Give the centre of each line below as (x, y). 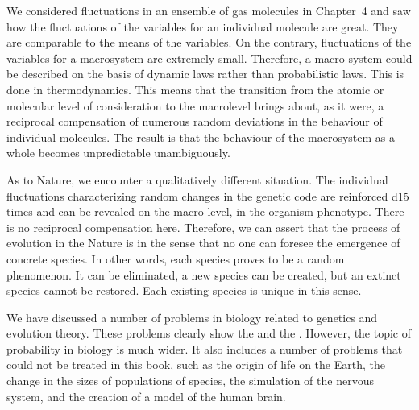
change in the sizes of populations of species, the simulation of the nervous (190, 381)
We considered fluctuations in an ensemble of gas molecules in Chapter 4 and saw (209, 10)
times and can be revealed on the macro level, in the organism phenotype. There (205, 211)
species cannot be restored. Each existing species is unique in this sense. (184, 290)
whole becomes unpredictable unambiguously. (118, 153)
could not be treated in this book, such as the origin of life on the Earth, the (196, 364)
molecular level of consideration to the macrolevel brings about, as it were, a (195, 105)
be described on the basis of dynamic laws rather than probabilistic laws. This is (205, 74)
